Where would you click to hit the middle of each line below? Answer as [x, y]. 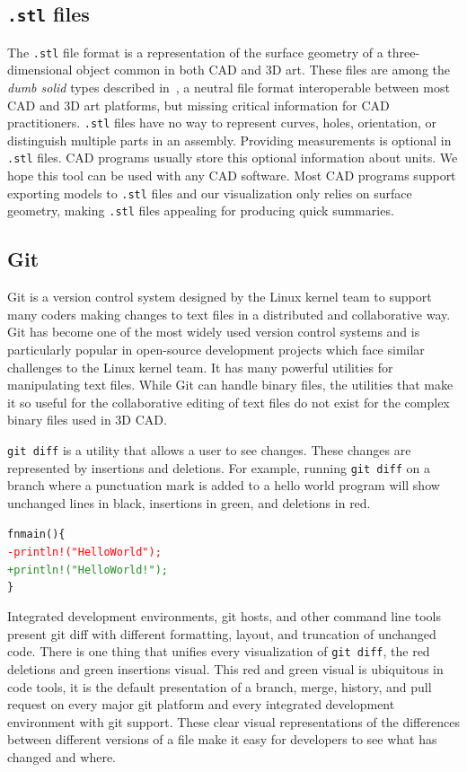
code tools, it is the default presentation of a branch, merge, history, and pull [220, 686]
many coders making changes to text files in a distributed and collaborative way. [229, 314]
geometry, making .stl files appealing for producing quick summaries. [201, 211]
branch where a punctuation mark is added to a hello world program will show [224, 485]
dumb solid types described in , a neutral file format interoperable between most [229, 88]
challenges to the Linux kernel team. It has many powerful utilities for [200, 367]
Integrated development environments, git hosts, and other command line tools [225, 616]
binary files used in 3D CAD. [87, 420]
